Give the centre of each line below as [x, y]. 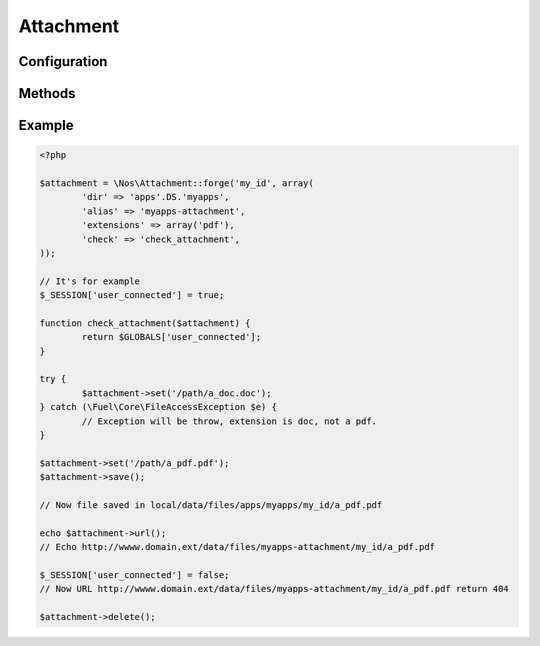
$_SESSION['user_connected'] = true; [132, 295]
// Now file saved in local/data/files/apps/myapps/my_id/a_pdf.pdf [211, 504]
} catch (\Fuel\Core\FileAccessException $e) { [158, 407]
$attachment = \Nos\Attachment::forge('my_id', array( [176, 183]
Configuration [63, 61]
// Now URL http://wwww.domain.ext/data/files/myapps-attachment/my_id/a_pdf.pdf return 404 [274, 589]
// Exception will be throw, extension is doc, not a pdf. [229, 421]
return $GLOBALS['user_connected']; [171, 337]
